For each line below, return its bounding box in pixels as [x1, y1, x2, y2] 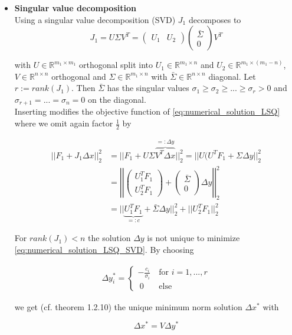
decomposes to [188, 13, 241, 25]
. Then [71, 82, 96, 94]
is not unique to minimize [147, 232, 240, 244]
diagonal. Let [208, 70, 256, 82]
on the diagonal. [87, 93, 146, 105]
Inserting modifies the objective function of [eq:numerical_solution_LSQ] [14, 105, 280, 118]
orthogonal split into [79, 58, 153, 71]
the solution [88, 232, 131, 244]
